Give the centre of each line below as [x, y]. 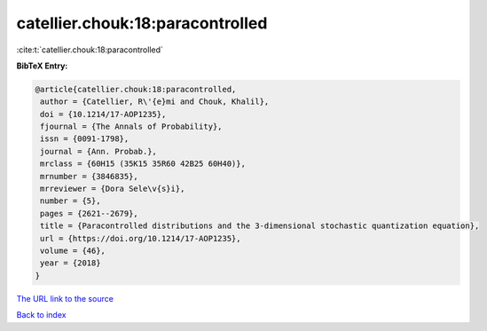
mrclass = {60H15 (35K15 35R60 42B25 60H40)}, [143, 164]
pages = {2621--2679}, [90, 213]
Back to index [41, 315]
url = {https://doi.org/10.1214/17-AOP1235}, [141, 238]
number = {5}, [71, 201]
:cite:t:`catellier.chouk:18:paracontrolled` [90, 50]
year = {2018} [71, 263]
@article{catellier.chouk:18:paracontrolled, [136, 89]
